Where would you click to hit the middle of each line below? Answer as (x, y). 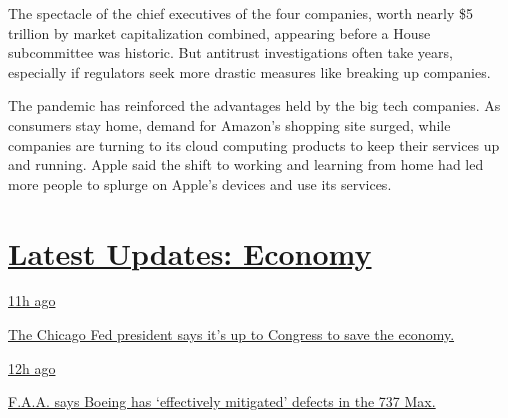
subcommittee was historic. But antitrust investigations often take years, (230, 52)
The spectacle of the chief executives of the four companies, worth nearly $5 (241, 13)
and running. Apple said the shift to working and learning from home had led (246, 164)
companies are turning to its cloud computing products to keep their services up (254, 144)
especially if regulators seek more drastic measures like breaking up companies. (249, 71)
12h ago (32, 367)
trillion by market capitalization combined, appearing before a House (219, 32)
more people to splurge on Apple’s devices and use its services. (200, 183)
